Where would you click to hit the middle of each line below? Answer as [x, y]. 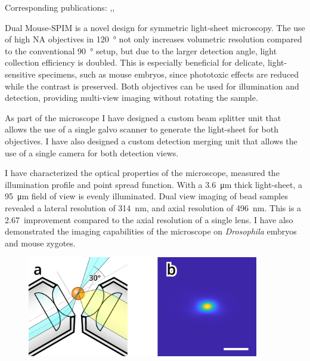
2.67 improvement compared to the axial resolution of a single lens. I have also [149, 219]
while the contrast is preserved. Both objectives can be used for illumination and [152, 86]
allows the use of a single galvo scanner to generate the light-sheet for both [142, 129]
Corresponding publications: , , [60, 7]
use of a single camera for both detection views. [92, 152]
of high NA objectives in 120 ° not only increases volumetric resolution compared [154, 39]
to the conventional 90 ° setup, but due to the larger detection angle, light [141, 50]
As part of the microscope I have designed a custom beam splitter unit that [143, 117]
